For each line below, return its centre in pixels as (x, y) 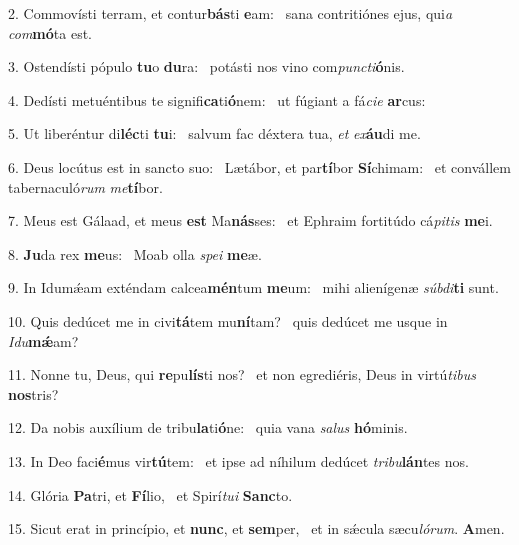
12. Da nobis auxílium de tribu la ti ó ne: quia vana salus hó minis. (208, 427)
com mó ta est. (50, 32)
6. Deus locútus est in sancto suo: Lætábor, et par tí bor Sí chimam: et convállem (259, 166)
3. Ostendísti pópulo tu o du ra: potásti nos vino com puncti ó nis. (206, 66)
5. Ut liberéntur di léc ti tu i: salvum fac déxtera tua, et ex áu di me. (214, 133)
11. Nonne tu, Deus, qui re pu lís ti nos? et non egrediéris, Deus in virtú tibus (242, 374)
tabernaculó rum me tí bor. (85, 186)
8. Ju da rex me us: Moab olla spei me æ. (135, 253)
